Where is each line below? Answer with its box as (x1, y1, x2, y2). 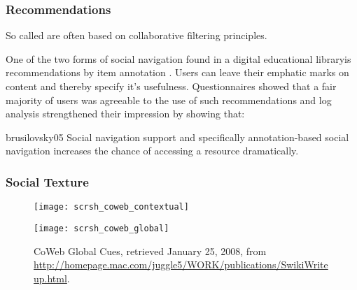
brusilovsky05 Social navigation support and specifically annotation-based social (6, 129, 349, 144)
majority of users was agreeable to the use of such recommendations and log (6, 92, 332, 107)
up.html (34, 270, 67, 285)
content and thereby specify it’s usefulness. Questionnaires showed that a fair (6, 79, 337, 93)
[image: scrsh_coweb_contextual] (34, 202, 189, 212)
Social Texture (6, 173, 89, 190)
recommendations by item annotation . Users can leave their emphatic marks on (6, 65, 349, 80)
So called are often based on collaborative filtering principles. (6, 28, 267, 43)
